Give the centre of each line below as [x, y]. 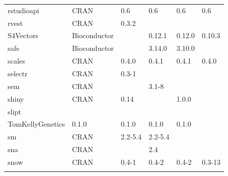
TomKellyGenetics [36, 124]
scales [17, 61]
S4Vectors [23, 35]
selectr [18, 73]
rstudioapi [23, 10]
